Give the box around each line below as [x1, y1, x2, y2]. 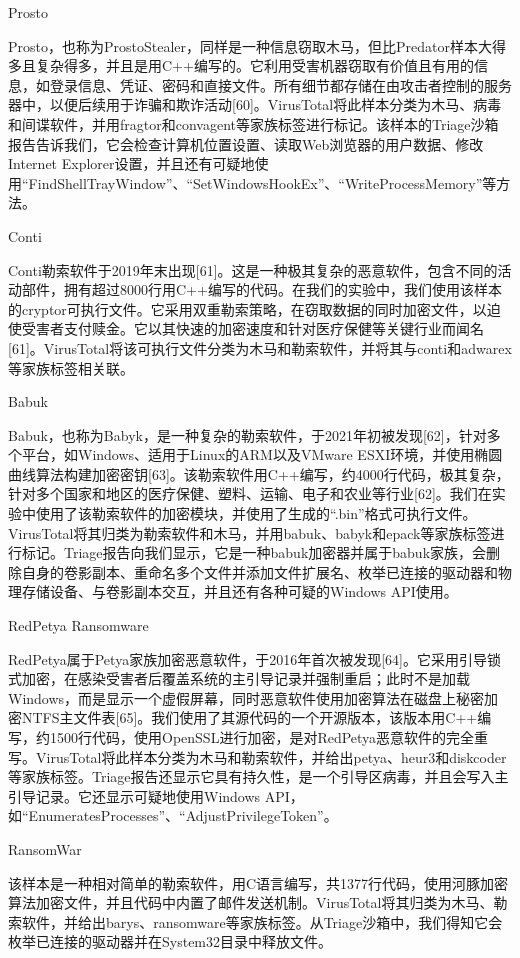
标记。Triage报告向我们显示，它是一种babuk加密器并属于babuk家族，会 [21, 542, 487, 563]
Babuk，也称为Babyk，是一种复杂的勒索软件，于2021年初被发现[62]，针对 [8, 424, 487, 445]
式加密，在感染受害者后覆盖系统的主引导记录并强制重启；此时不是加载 [8, 668, 470, 689]
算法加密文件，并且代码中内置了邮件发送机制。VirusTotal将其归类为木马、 [8, 892, 494, 913]
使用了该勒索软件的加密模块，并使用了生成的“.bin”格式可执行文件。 [35, 503, 477, 524]
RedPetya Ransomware [8, 615, 149, 636]
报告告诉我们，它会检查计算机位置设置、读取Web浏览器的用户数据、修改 [8, 133, 484, 154]
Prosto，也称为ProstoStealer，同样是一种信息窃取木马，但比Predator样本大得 [8, 35, 506, 56]
